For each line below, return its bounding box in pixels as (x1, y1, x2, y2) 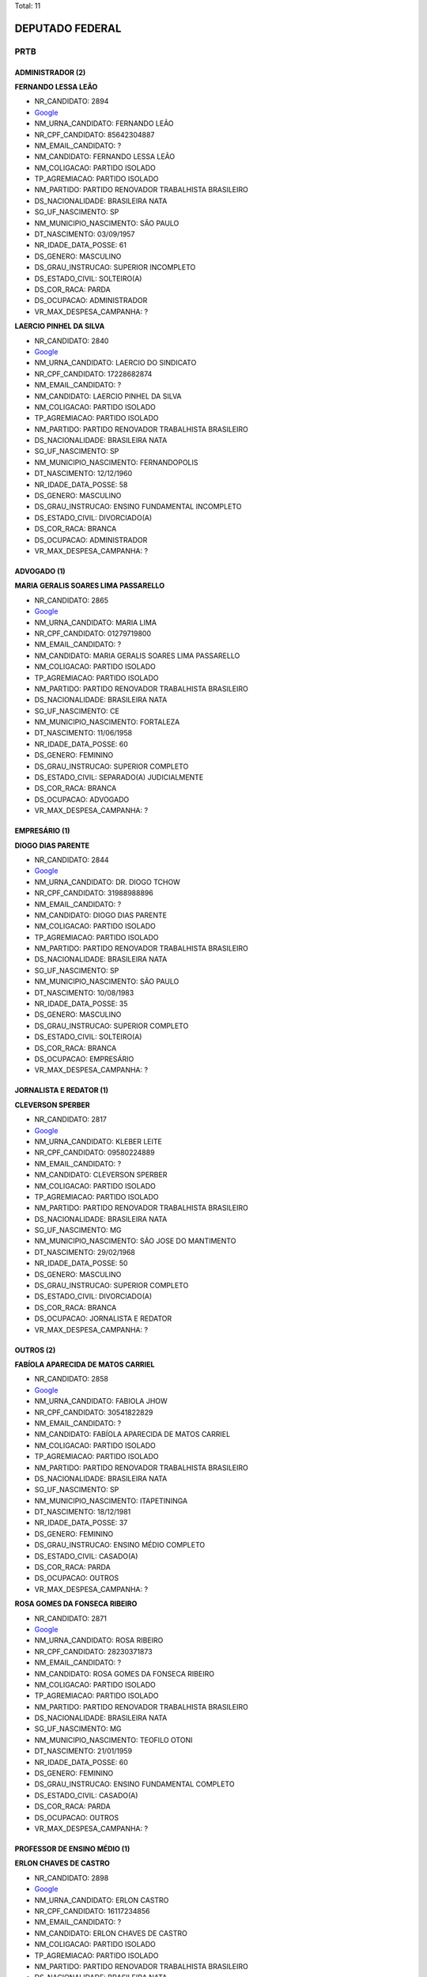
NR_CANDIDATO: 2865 (34, 595, 108, 605)
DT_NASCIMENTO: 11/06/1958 (34, 728, 133, 738)
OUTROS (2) (14, 1345, 56, 1355)
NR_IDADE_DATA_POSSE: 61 (34, 240, 127, 250)
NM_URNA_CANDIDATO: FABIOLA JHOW (34, 1397, 168, 1406)
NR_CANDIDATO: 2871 (34, 1613, 107, 1623)
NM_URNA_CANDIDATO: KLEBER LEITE (34, 1136, 162, 1146)
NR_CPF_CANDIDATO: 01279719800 (34, 629, 152, 638)
